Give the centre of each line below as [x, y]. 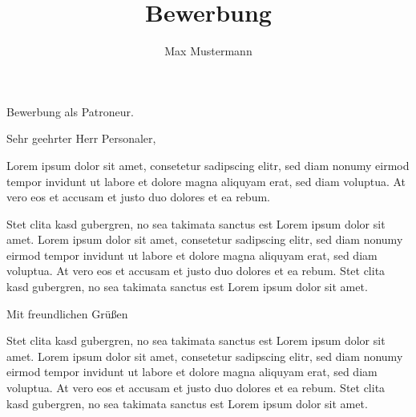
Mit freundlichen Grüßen [67, 313]
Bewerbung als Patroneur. [70, 111]
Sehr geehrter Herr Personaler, [81, 138]
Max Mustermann [208, 51]
